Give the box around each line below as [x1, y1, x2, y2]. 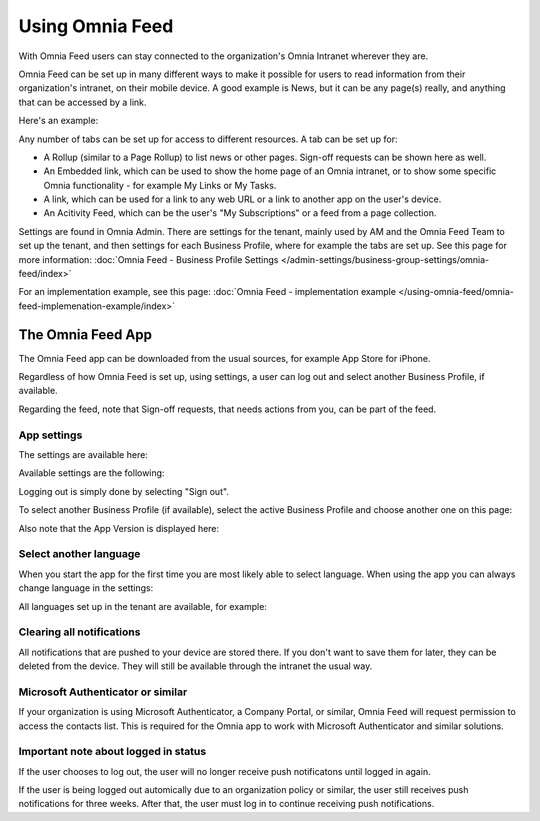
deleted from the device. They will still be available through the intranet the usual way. [18, 660, 373, 672]
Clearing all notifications [18, 625, 141, 639]
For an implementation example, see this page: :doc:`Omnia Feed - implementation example [18, 286, 397, 298]
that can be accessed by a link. [18, 96, 147, 108]
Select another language [18, 547, 141, 561]
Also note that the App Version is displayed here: [18, 522, 220, 534]
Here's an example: [18, 115, 99, 127]
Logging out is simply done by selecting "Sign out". [18, 485, 230, 497]
